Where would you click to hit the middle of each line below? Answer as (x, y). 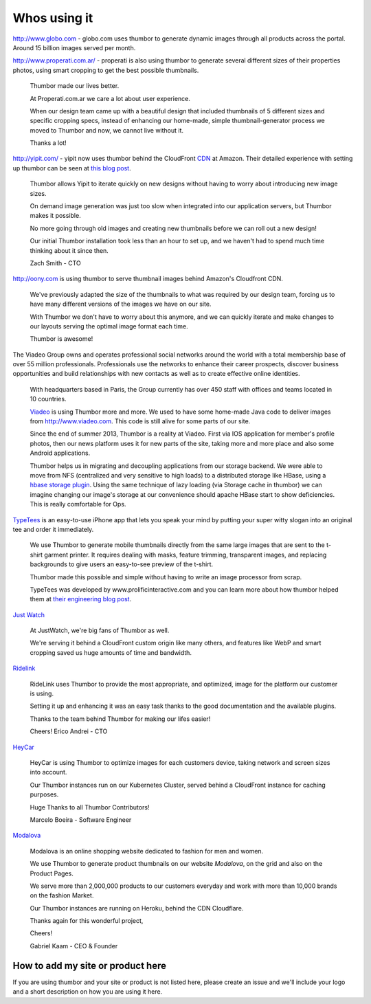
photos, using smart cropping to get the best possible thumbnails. (106, 70)
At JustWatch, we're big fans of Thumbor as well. (100, 631)
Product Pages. (52, 873)
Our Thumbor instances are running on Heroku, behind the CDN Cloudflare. (137, 908)
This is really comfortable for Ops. (78, 504)
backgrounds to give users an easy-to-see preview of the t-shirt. (122, 564)
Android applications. (60, 453)
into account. (48, 772)
